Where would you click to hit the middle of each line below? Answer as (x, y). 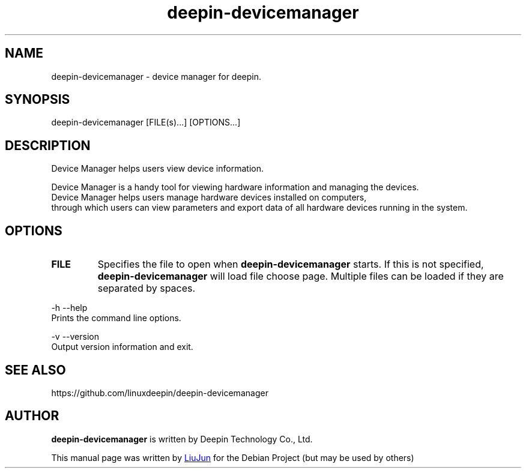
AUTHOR (32, 416)
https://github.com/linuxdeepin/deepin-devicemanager (160, 393)
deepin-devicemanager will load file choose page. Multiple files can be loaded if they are (301, 276)
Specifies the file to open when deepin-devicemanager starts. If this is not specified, (291, 264)
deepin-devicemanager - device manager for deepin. (156, 76)
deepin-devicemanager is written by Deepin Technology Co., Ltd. (182, 439)
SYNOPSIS (38, 100)
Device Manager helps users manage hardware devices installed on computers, (209, 197)
